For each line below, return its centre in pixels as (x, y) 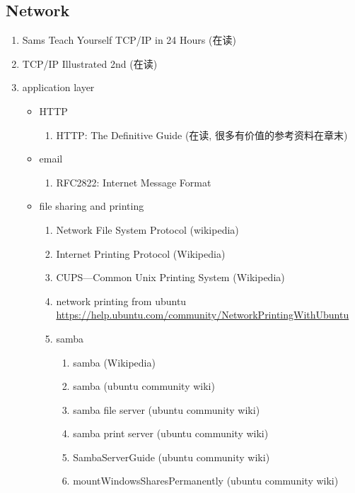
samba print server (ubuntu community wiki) (171, 433)
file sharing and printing (92, 206)
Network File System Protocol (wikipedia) (147, 229)
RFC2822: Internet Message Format (134, 182)
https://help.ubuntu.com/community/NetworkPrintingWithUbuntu (203, 315)
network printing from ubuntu (121, 301)
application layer (58, 87)
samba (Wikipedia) (114, 362)
